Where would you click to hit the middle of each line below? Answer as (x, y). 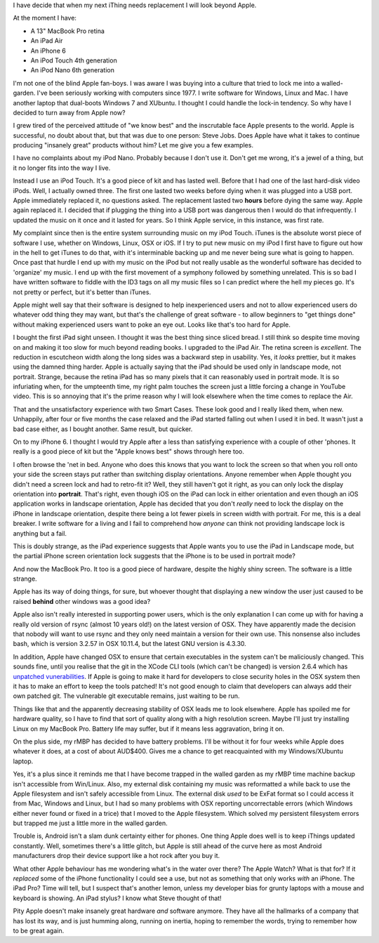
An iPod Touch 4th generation (74, 60)
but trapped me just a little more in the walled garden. (90, 823)
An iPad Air (47, 41)
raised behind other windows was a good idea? (82, 601)
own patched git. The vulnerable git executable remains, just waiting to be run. (126, 696)
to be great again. (39, 930)
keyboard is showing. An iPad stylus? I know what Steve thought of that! (117, 898)
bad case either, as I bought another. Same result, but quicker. (103, 429)
